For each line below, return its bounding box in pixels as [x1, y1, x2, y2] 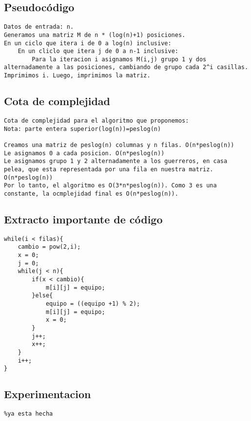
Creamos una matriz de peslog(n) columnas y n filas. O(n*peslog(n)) [4, 141, 234, 148]
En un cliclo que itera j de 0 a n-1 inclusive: [18, 48, 178, 55]
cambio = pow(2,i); [18, 243, 81, 251]
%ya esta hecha [4, 410, 53, 418]
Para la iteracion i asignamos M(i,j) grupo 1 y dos [32, 55, 207, 63]
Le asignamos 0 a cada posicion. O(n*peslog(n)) [4, 149, 165, 157]
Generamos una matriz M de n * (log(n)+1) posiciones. [4, 31, 186, 38]
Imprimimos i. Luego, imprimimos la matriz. [4, 72, 151, 79]
